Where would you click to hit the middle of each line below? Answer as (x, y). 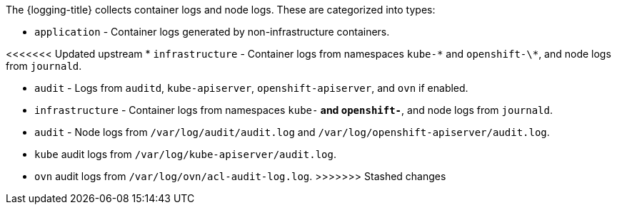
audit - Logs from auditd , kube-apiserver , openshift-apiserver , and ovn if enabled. (251, 88)
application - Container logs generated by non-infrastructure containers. (212, 32)
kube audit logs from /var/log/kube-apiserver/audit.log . (185, 154)
